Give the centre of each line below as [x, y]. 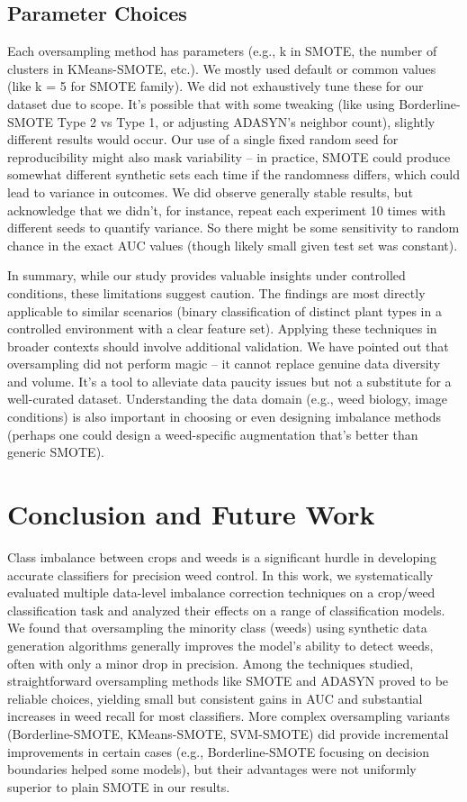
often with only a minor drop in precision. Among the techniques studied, [211, 663]
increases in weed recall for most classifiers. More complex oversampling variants [229, 716]
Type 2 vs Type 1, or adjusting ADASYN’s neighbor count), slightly [246, 121]
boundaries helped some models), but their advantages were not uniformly [212, 769]
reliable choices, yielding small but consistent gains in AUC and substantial [215, 698]
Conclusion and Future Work [191, 514]
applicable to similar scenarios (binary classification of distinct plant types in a [225, 310]
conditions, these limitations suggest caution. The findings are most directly [216, 292]
